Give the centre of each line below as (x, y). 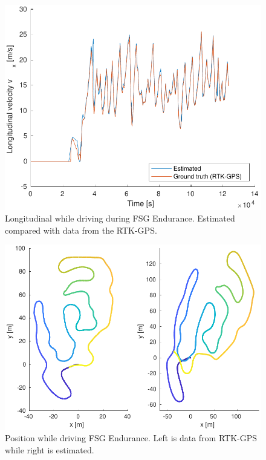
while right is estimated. (50, 449)
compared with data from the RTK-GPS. (81, 230)
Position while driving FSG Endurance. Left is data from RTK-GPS (131, 438)
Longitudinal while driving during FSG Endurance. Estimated (120, 218)
